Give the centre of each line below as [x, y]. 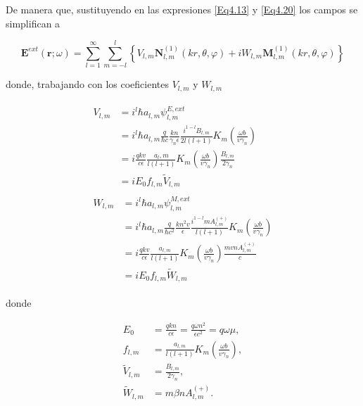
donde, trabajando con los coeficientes [87, 84]
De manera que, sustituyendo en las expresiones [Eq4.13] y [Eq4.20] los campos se [182, 9]
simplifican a [33, 23]
